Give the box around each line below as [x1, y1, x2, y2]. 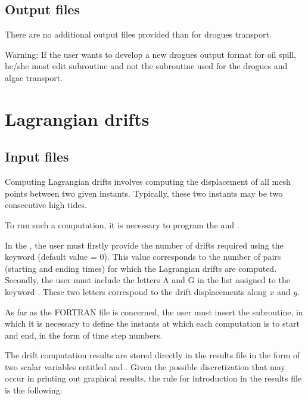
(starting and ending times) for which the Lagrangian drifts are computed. [5, 262, 277, 274]
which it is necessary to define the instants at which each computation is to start [5, 317, 300, 330]
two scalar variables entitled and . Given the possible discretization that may [5, 360, 285, 373]
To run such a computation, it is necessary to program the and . [5, 218, 239, 231]
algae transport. [5, 71, 63, 83]
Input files [5, 147, 69, 166]
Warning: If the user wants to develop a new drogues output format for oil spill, [5, 48, 296, 60]
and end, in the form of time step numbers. [5, 328, 163, 341]
